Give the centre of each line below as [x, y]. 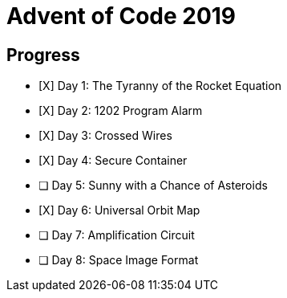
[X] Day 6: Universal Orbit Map [119, 210]
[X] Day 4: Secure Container [113, 161]
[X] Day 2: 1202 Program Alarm [121, 111]
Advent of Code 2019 [121, 16]
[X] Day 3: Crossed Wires [105, 136]
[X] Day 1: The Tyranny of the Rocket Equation [160, 86]
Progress [43, 55]
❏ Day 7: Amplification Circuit [117, 235]
